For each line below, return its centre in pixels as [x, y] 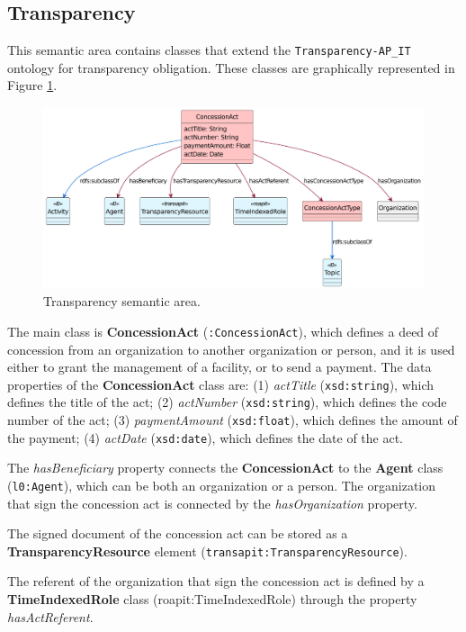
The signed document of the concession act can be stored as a [178, 533]
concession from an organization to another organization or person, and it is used [231, 349]
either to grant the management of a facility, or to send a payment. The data [220, 367]
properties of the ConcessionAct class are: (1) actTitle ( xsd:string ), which [221, 384]
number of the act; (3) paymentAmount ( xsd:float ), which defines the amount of [233, 420]
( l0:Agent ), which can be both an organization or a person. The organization [221, 485]
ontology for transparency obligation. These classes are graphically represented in [231, 67]
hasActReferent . [50, 616]
